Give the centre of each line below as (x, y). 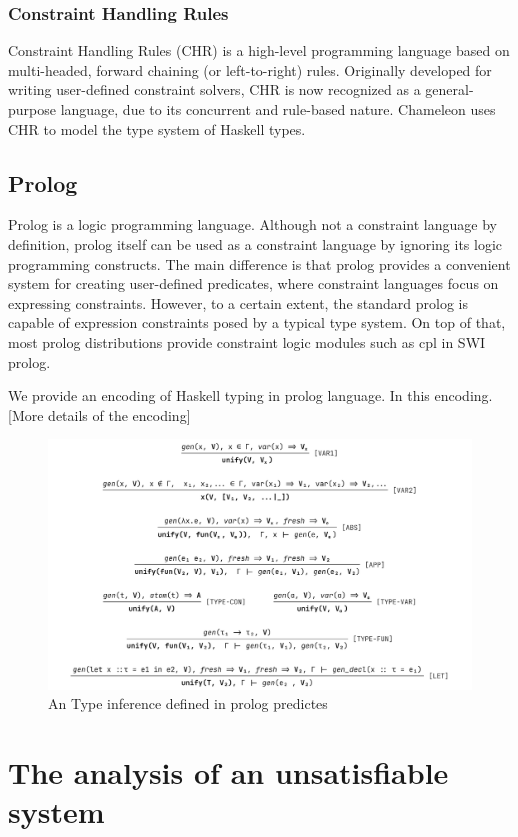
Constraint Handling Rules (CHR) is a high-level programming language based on (259, 50)
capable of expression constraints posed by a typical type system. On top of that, (257, 322)
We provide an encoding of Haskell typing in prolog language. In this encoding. (250, 395)
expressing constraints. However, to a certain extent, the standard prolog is (238, 302)
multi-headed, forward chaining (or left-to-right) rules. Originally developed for (250, 69)
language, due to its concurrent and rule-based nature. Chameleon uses (278, 109)
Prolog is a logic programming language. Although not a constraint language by (252, 224)
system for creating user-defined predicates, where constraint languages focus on (253, 283)
